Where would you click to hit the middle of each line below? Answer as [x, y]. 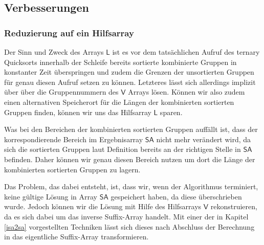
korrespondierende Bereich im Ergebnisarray [74, 139]
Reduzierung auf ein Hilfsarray [69, 32]
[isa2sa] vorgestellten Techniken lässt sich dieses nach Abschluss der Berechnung [129, 226]
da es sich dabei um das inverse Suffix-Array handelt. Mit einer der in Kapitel [126, 216]
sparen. [171, 112]
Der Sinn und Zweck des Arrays [54, 52]
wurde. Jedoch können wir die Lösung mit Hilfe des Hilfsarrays [103, 206]
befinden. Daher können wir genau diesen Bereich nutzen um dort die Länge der [130, 159]
